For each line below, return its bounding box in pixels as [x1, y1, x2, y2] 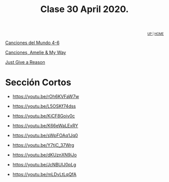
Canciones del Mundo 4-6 [5, 40, 60, 46]
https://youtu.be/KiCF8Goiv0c [12, 113, 75, 119]
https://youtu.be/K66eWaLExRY [12, 123, 78, 129]
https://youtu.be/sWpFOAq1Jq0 [12, 132, 78, 139]
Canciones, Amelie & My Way [5, 49, 66, 56]
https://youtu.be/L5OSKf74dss [12, 103, 76, 109]
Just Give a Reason [5, 59, 45, 65]
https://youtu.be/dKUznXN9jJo [12, 152, 77, 158]
